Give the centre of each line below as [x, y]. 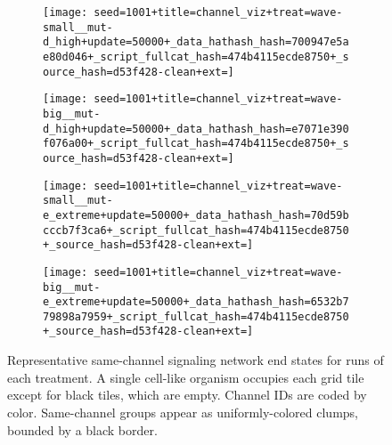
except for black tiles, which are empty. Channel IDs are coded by [187, 395]
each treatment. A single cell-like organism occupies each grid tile [186, 377]
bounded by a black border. [82, 429]
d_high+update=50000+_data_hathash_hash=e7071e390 [196, 129]
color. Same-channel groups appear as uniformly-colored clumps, [183, 412]
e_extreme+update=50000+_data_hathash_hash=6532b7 [196, 302]
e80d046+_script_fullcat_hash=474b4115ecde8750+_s [196, 57]
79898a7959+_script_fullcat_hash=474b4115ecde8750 [196, 316]
